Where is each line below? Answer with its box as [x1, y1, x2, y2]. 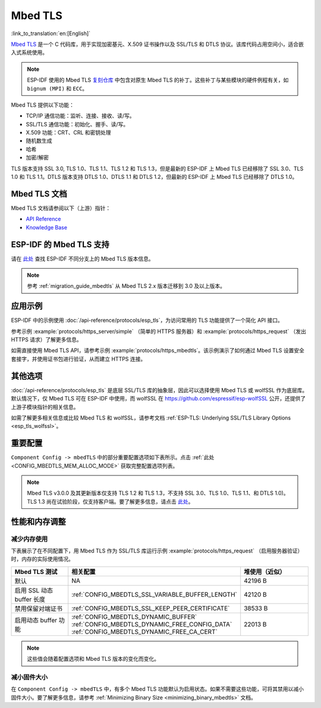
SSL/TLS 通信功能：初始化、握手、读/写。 [26, 120, 129, 128]
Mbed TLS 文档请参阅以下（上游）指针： [11, 204, 111, 212]
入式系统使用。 [11, 49, 48, 56]
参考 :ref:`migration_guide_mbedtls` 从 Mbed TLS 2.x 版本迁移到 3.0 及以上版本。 [27, 282, 226, 290]
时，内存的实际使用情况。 [11, 555, 74, 563]
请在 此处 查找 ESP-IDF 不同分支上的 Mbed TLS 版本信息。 [11, 255, 154, 262]
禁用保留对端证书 [14, 604, 62, 613]
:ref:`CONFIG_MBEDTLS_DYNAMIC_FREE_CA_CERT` [71, 628, 218, 636]
